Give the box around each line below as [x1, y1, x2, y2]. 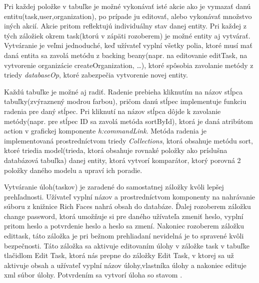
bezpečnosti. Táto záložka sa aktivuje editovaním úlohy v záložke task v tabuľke [4, 240, 249, 250]
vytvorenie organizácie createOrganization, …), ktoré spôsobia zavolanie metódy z [4, 59, 253, 70]
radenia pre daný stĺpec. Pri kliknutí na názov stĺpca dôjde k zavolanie [4, 105, 221, 116]
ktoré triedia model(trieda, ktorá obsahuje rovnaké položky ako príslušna [4, 145, 227, 155]
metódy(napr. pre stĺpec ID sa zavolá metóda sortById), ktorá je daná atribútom [4, 115, 253, 126]
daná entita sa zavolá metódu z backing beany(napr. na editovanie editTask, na [4, 49, 247, 60]
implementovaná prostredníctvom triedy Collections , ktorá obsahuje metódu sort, [4, 135, 253, 145]
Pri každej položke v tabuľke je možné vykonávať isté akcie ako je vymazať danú [4, 1, 251, 11]
